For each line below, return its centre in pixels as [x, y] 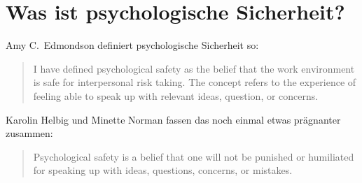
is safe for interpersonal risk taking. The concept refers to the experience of [195, 82]
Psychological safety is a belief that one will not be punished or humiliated [194, 156]
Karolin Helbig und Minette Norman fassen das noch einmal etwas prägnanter [173, 119]
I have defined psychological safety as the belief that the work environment [194, 68]
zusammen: [29, 133]
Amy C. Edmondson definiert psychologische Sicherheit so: [132, 45]
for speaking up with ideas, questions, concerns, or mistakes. [163, 170]
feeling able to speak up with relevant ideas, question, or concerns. [176, 95]
